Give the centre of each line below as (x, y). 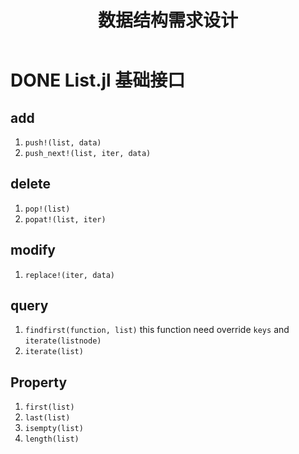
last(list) (47, 418)
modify (33, 250)
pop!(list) (47, 209)
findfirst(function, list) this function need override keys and (157, 330)
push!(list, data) (63, 143)
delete (30, 184)
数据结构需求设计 (167, 20)
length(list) (52, 439)
